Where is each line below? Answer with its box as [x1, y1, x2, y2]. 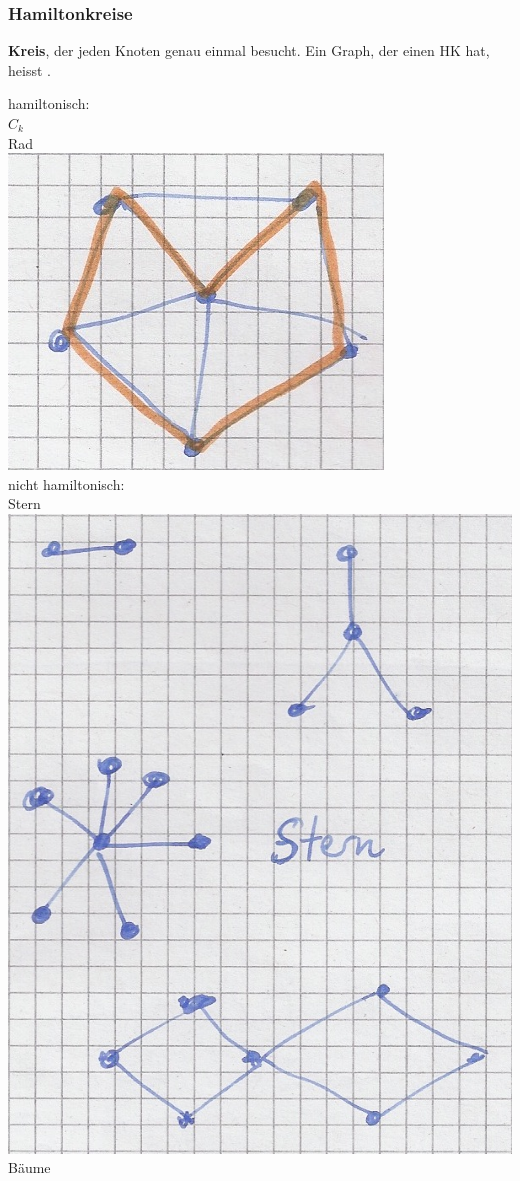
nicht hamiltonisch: [8, 473, 125, 494]
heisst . [8, 59, 51, 80]
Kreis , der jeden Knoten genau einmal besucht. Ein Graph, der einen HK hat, [8, 40, 490, 61]
